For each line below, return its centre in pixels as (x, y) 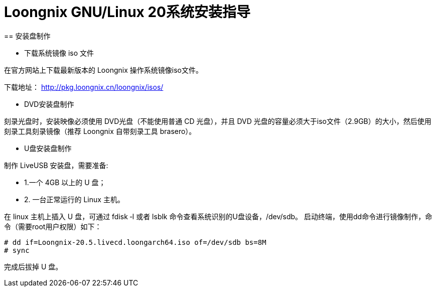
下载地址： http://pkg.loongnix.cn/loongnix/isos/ (84, 87)
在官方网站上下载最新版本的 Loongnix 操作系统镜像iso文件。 (103, 70)
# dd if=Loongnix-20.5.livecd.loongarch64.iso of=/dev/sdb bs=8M (135, 242)
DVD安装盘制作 (49, 104)
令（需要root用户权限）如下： (53, 226)
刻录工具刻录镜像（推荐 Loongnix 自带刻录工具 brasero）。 (100, 131)
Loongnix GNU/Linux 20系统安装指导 (127, 12)
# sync (17, 250)
